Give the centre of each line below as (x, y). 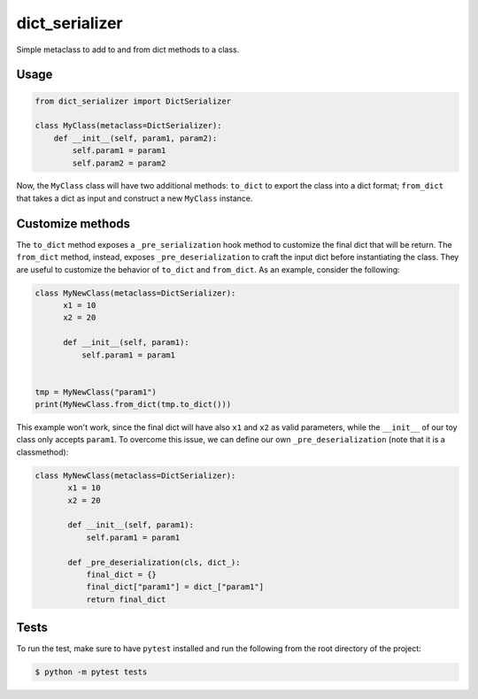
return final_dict (126, 599)
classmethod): (42, 452)
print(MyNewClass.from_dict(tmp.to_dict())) (133, 404)
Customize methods (73, 223)
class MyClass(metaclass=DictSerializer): (128, 126)
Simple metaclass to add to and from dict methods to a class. (128, 50)
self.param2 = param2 (119, 163)
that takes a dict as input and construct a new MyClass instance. (135, 198)
